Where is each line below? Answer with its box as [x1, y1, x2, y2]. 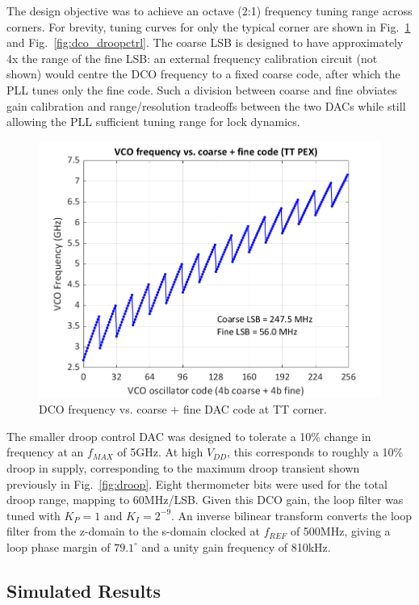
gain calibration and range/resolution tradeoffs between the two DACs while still [6, 97, 406, 114]
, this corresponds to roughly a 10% [227, 443, 404, 460]
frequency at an [6, 443, 84, 460]
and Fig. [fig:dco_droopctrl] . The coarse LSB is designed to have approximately [6, 34, 404, 51]
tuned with [6, 506, 61, 523]
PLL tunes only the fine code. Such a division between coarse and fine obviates [6, 81, 397, 98]
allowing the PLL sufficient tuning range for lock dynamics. [6, 113, 300, 130]
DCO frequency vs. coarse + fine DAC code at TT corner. [39, 401, 327, 418]
